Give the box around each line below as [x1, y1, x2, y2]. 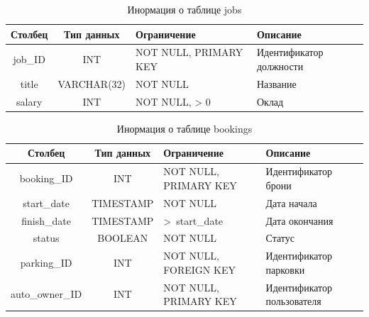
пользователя [265, 294, 321, 308]
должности [256, 59, 304, 74]
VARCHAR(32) [57, 76, 126, 91]
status [33, 230, 60, 245]
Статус [265, 230, 294, 245]
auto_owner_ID [11, 287, 82, 301]
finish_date [21, 213, 71, 228]
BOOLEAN [97, 230, 148, 245]
